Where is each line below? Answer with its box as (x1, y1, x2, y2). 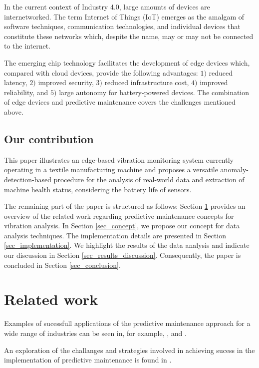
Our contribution (4, 131, 94, 146)
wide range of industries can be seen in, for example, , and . (4, 327, 187, 338)
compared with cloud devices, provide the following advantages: (4, 67, 198, 78)
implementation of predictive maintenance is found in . (4, 354, 172, 365)
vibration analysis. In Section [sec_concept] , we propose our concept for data (4, 220, 240, 231)
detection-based (4, 174, 51, 184)
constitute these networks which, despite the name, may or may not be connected (4, 31, 254, 41)
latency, (4, 77, 27, 88)
